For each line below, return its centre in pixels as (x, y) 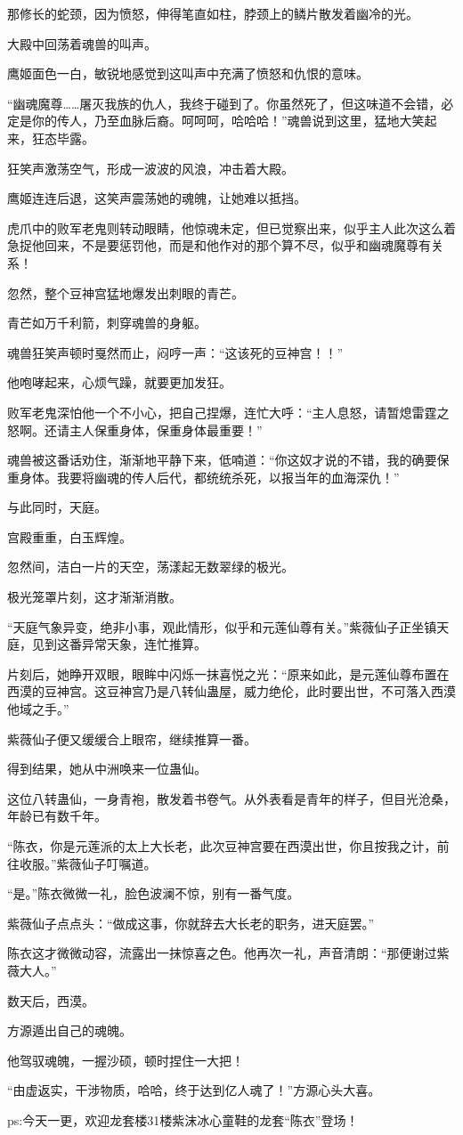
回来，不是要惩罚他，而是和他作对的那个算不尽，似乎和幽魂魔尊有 (237, 245)
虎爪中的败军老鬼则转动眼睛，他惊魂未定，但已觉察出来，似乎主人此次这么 (225, 227)
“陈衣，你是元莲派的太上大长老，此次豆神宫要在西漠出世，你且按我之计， (222, 846)
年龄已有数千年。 (57, 816)
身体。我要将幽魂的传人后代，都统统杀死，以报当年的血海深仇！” (209, 477)
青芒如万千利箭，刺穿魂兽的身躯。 (107, 323)
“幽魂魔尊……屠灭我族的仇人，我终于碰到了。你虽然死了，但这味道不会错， (224, 103)
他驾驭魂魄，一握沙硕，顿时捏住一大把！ (126, 1060)
